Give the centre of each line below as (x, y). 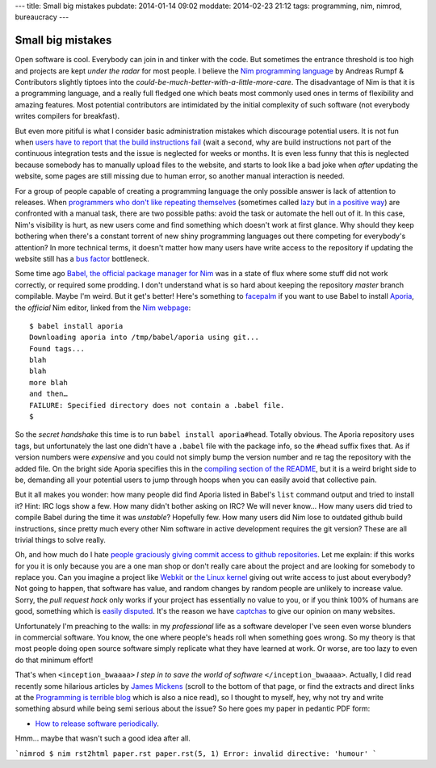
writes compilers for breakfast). (67, 116)
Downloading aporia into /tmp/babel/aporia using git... (145, 338)
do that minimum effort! (54, 660)
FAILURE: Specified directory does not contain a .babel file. (157, 405)
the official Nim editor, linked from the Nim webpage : (103, 308)
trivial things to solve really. (61, 539)
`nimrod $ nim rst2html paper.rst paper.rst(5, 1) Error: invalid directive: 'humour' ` (196, 753)
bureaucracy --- (42, 17)
